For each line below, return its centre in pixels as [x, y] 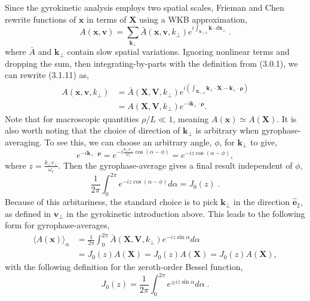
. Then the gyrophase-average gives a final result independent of [175, 165]
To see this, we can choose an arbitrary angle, [128, 142]
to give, [264, 142]
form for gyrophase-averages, [57, 225]
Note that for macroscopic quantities [72, 118]
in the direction [261, 202]
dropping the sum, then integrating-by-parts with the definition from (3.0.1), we [151, 63]
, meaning [191, 118]
